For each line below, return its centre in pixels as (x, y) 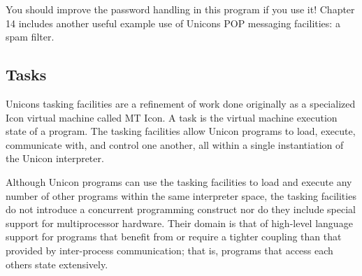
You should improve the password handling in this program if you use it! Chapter (180, 9)
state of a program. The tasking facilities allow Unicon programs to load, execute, (181, 131)
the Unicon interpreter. (55, 158)
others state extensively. (57, 264)
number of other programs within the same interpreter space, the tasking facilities (181, 195)
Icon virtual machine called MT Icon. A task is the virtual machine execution (172, 117)
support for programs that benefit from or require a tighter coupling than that (174, 237)
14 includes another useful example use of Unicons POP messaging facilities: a (173, 23)
